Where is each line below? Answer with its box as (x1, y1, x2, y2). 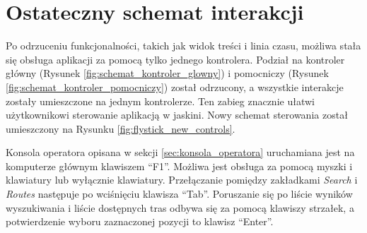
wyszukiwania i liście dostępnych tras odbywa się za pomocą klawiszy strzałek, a (6, 200, 354, 215)
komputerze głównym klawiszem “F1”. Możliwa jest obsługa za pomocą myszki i (6, 158, 353, 173)
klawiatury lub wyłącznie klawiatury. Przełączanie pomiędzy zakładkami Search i (6, 172, 358, 187)
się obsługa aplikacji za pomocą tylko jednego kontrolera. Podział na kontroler (6, 52, 345, 66)
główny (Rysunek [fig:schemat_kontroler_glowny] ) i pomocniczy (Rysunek (6, 66, 329, 80)
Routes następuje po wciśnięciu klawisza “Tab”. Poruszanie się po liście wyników (6, 186, 353, 201)
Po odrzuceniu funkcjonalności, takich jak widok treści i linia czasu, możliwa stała (6, 38, 361, 53)
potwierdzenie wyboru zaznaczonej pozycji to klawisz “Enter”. (6, 214, 274, 229)
